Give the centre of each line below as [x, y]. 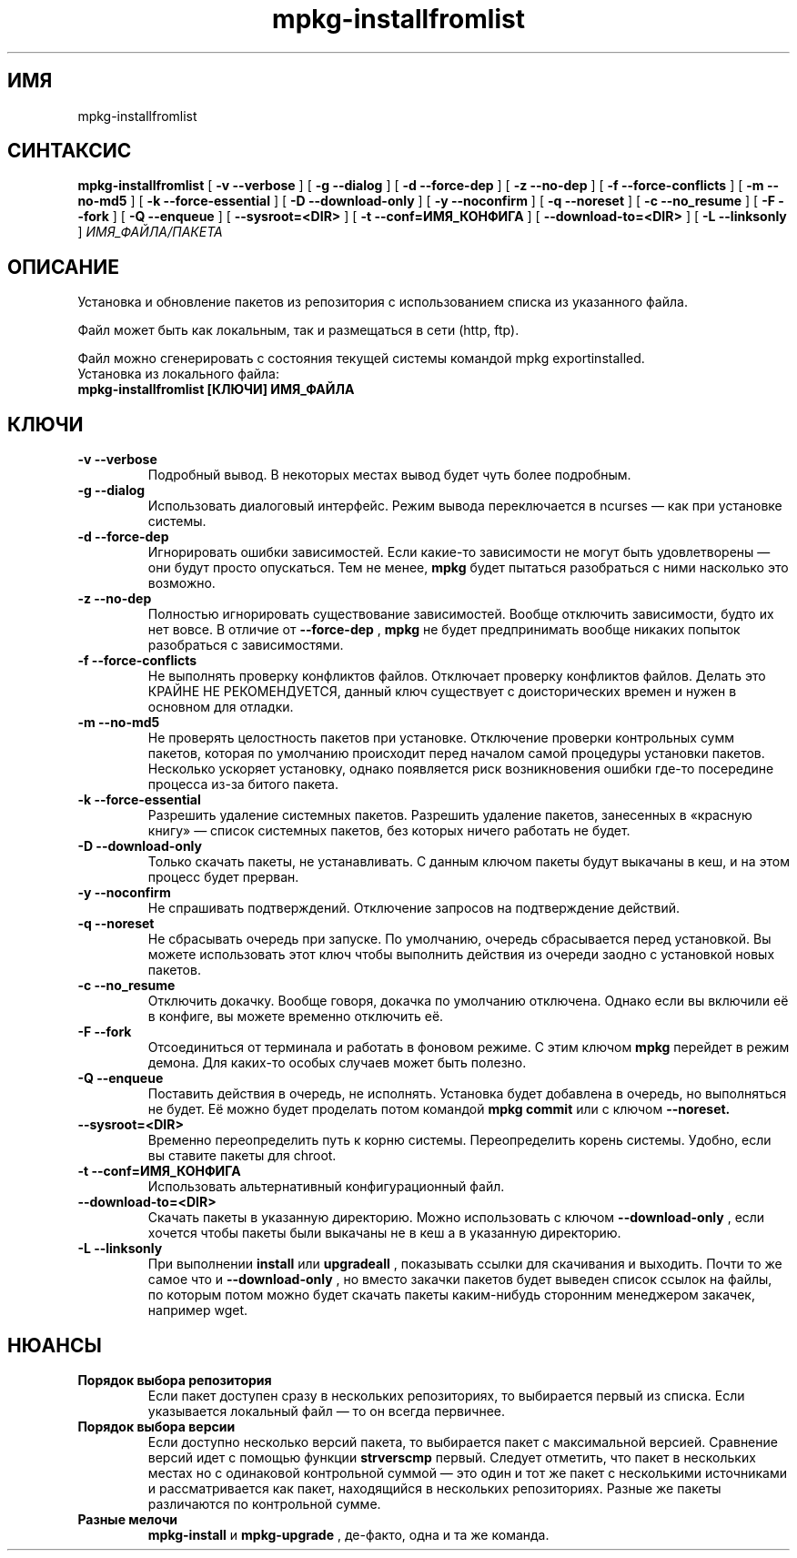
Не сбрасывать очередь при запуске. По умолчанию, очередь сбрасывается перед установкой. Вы [459, 939]
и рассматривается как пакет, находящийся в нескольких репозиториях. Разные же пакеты [434, 1488]
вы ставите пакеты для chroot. [242, 1156]
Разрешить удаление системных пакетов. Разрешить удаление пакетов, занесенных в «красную [450, 815]
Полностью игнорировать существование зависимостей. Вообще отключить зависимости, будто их [461, 614]
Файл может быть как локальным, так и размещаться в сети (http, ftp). [298, 330]
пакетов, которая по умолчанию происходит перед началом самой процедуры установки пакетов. [456, 754]
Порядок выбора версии [156, 1426]
